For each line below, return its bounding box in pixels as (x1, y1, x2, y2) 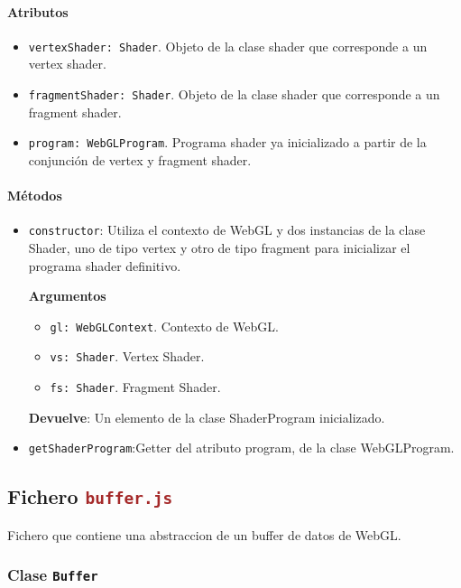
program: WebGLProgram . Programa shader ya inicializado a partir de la (28, 133, 427, 152)
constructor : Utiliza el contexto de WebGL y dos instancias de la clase (28, 220, 426, 239)
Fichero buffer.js (7, 482, 173, 510)
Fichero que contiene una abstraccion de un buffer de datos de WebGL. (7, 525, 401, 544)
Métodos (7, 186, 62, 205)
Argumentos (28, 286, 106, 305)
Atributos (7, 2, 69, 21)
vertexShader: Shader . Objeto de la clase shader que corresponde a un (28, 36, 428, 55)
